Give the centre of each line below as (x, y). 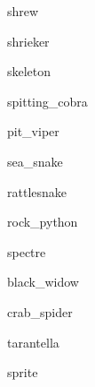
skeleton (29, 71)
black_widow (43, 282)
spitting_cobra (47, 101)
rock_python (43, 222)
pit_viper (33, 131)
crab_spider (40, 311)
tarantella (33, 342)
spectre (27, 251)
